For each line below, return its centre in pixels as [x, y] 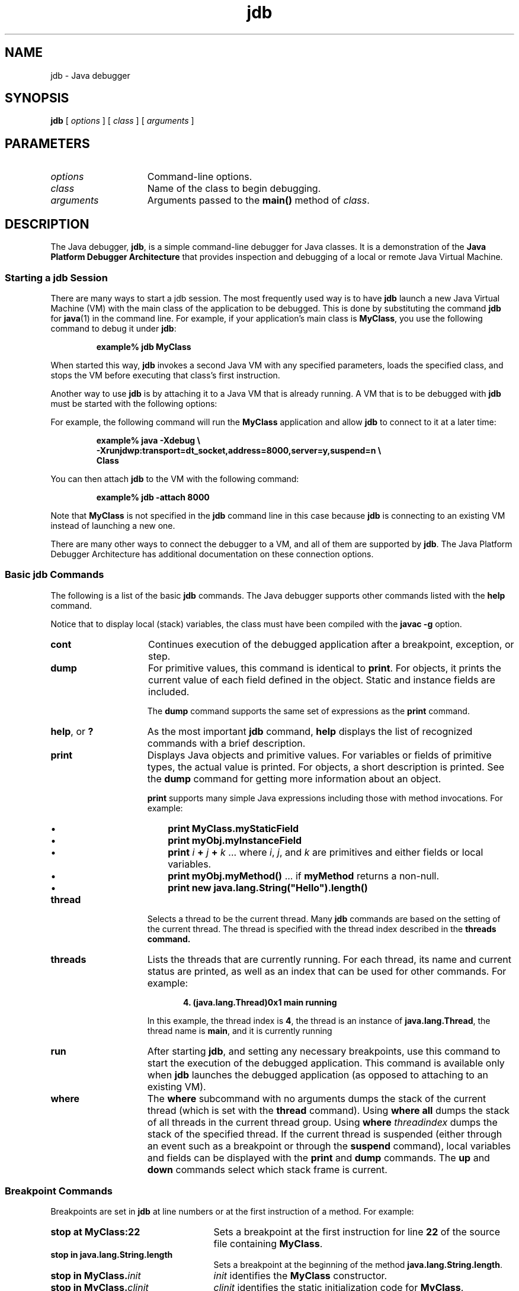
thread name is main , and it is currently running [240, 1030]
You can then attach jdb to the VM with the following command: [175, 478]
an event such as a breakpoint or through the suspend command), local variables [329, 1146]
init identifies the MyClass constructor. [300, 1276]
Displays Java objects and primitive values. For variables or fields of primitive [319, 755]
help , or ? [72, 731]
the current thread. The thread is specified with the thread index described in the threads [322, 929]
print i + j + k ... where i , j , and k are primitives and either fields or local [326, 852]
